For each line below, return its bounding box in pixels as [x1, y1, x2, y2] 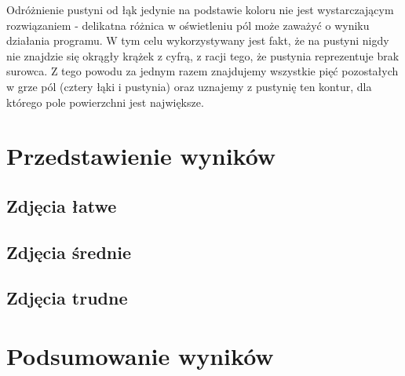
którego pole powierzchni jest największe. [6, 93, 204, 110]
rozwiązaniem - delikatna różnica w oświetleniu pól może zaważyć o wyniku [6, 16, 370, 33]
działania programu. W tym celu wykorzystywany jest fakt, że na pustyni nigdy [6, 32, 389, 49]
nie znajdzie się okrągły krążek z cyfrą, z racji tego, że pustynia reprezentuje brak [6, 47, 400, 64]
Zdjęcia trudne [6, 286, 128, 310]
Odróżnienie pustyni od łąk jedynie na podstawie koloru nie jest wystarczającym [6, 2, 394, 17]
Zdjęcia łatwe [6, 193, 117, 217]
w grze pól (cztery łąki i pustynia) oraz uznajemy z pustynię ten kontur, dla [6, 78, 372, 94]
